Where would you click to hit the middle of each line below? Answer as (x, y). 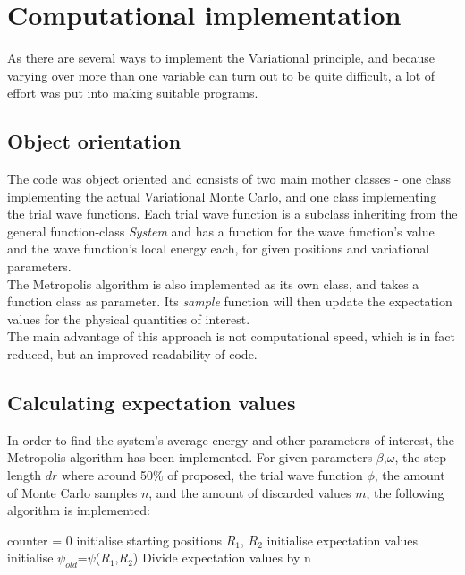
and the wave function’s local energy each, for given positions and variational (219, 249)
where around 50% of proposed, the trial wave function (212, 475)
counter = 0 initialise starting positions (114, 540)
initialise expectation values (342, 540)
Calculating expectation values (152, 403)
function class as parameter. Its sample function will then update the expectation (230, 301)
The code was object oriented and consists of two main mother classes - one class (229, 179)
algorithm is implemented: (79, 510)
